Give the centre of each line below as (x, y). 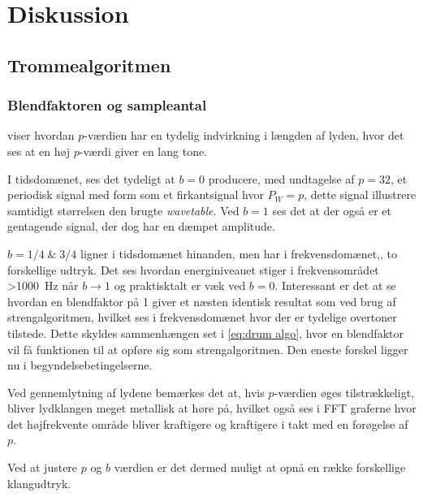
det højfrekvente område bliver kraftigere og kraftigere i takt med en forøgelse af (208, 424)
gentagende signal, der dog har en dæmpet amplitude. (141, 226)
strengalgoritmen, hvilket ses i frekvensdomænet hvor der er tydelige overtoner (202, 317)
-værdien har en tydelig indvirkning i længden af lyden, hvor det (244, 135)
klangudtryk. (39, 483)
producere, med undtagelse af (281, 178)
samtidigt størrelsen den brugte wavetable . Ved (123, 210)
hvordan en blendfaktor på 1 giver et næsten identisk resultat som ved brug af (202, 301)
